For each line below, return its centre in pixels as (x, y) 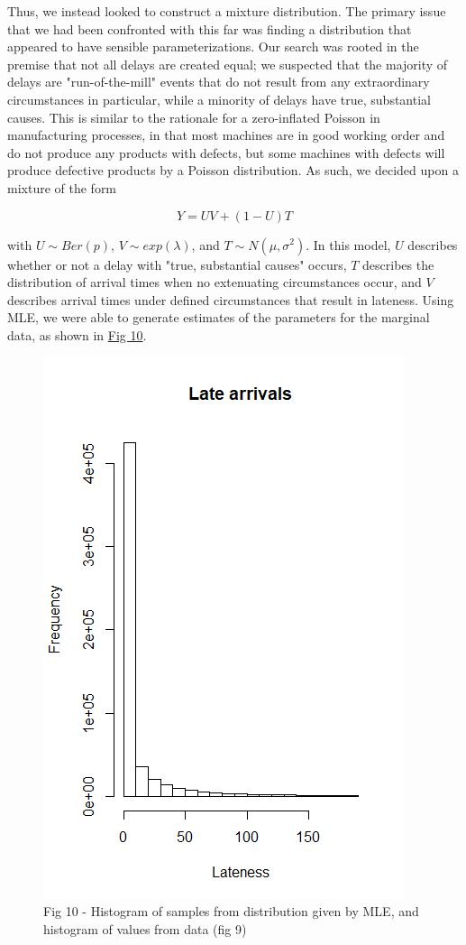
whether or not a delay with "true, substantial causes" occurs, (177, 264)
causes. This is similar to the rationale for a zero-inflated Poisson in (194, 117)
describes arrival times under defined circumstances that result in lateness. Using (231, 299)
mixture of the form (62, 187)
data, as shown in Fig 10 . (77, 334)
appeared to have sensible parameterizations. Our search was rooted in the (213, 46)
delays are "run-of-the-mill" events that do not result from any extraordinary (219, 82)
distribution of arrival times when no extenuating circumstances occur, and (215, 282)
